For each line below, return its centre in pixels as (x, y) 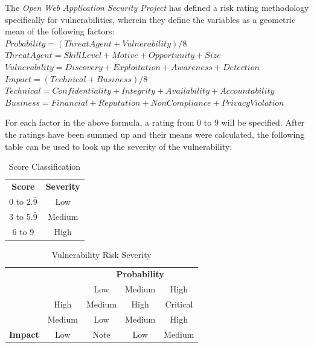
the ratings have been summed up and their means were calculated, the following (155, 134)
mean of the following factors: (60, 31)
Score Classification (45, 166)
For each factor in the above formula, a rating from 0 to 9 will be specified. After (155, 122)
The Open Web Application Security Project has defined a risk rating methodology (157, 7)
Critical (179, 304)
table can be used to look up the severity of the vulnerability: (119, 146)
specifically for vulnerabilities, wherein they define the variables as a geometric (150, 19)
